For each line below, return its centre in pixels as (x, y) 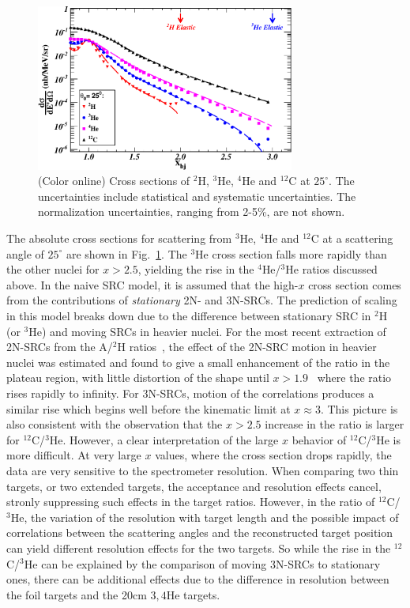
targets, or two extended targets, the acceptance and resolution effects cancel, (194, 486)
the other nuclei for (53, 269)
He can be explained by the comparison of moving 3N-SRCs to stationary (202, 563)
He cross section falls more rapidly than (291, 253)
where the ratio (354, 378)
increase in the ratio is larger (335, 424)
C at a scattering (352, 238)
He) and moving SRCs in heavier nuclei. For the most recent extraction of (207, 331)
